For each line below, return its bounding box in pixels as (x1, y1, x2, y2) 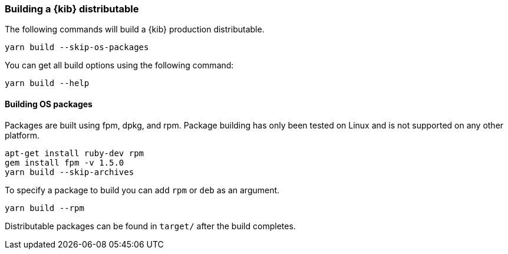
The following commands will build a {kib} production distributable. (5, 24, 265, 35)
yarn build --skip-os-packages (5, 42, 149, 52)
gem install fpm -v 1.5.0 (5, 157, 124, 167)
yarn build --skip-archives (5, 167, 134, 177)
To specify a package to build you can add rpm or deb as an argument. (5, 184, 280, 195)
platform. (5, 130, 40, 140)
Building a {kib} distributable (5, 3, 139, 15)
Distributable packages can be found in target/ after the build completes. (5, 220, 296, 231)
